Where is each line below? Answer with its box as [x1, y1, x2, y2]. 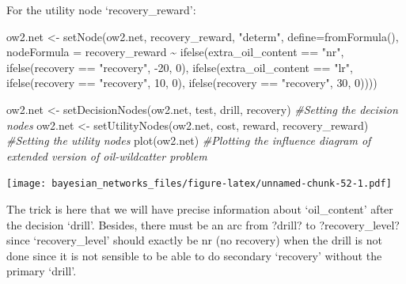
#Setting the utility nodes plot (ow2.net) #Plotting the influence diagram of [6, 132, 371, 149]
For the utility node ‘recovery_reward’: [6, 2, 196, 17]
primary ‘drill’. [6, 263, 77, 279]
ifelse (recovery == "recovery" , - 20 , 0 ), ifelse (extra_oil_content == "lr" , [6, 59, 353, 75]
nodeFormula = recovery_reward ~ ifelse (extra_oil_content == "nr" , [6, 44, 344, 60]
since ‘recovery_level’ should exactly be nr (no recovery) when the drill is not [6, 232, 382, 248]
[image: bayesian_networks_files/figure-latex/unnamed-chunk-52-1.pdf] [6, 178, 392, 190]
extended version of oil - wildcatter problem [6, 147, 207, 164]
